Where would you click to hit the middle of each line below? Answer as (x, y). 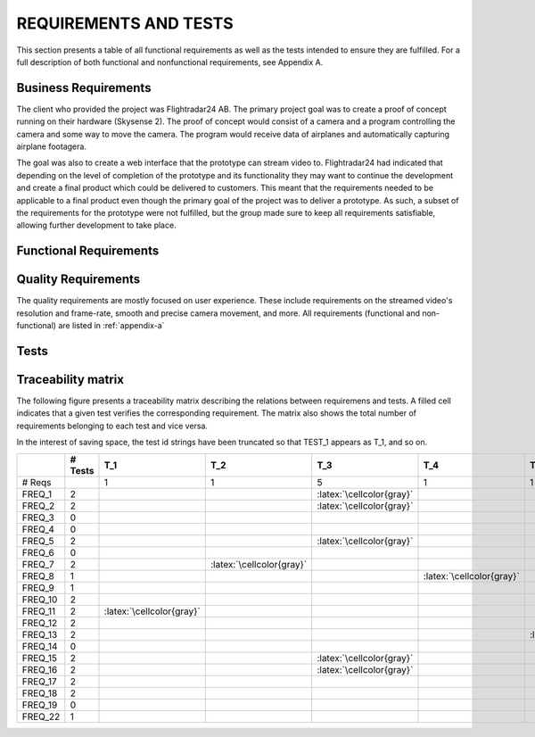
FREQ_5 (38, 541)
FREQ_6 (38, 552)
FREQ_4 (38, 529)
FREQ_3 (38, 518)
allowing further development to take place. (97, 225)
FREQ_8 (38, 576)
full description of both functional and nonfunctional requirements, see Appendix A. (170, 62)
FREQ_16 (40, 669)
